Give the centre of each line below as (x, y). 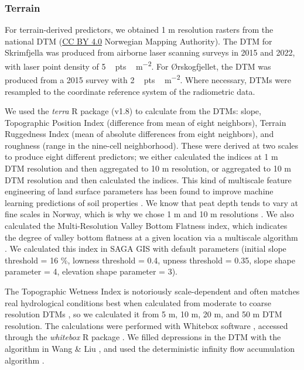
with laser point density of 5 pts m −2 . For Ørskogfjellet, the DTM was (138, 65)
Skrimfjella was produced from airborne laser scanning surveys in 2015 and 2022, (150, 52)
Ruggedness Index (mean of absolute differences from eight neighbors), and (139, 134)
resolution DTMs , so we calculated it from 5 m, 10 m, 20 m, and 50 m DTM (144, 314)
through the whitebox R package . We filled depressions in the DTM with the (143, 337)
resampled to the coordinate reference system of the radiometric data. (130, 91)
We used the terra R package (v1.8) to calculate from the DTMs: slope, (133, 111)
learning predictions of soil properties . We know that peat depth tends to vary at (152, 202)
